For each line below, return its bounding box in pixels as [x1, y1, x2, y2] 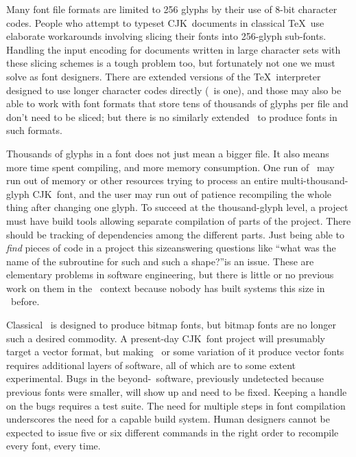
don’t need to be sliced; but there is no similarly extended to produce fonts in [6, 109, 337, 124]
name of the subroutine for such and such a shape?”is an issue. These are [6, 254, 314, 268]
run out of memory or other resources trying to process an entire [6, 173, 278, 188]
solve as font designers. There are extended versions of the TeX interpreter [6, 69, 321, 83]
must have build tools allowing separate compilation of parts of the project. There [6, 213, 351, 227]
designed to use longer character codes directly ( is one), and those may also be [6, 82, 342, 97]
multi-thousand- [281, 173, 348, 188]
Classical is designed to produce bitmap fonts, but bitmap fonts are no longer [6, 317, 336, 332]
